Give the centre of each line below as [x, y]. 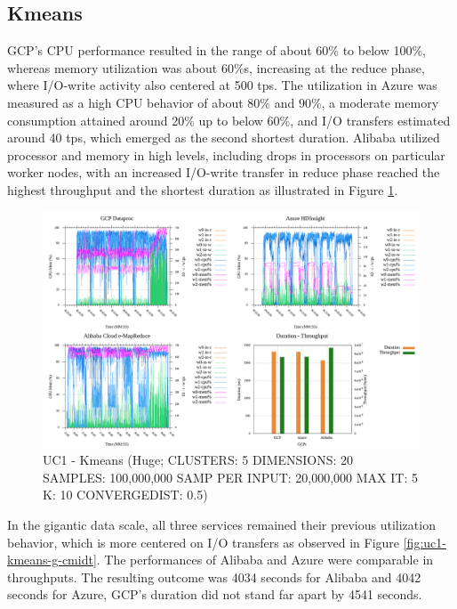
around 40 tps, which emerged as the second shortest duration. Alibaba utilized [224, 138]
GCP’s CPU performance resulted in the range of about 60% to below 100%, [216, 50]
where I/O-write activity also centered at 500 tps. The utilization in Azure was [222, 85]
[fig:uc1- [425, 542]
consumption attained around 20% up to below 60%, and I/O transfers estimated [229, 120]
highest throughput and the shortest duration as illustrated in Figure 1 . [203, 189]
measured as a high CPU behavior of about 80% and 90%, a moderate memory [223, 102]
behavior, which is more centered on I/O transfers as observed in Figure [204, 542]
